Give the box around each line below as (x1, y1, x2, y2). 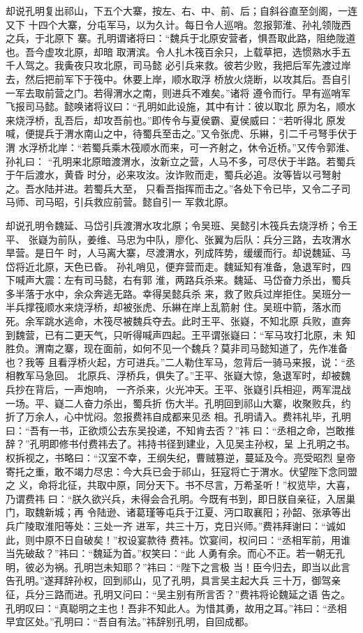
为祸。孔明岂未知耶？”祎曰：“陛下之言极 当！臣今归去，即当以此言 (44, 559, 350, 574)
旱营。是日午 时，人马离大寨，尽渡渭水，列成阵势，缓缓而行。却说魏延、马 (6, 245, 351, 260)
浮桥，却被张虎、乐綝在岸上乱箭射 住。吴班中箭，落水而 (83, 300, 341, 314)
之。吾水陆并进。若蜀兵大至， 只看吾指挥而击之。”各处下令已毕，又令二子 (6, 181, 341, 195)
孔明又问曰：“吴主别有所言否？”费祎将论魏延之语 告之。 (93, 586, 350, 601)
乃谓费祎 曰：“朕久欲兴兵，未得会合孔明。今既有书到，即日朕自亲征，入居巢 (6, 491, 356, 505)
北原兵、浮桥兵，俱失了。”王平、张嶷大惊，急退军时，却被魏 (77, 368, 351, 383)
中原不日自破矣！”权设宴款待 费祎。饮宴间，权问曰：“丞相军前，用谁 (34, 532, 350, 547)
